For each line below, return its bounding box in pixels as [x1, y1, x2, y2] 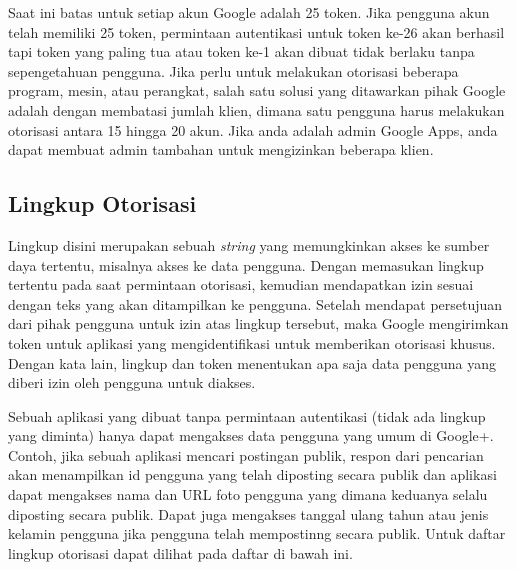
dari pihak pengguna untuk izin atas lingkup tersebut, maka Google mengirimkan [8, 313, 509, 334]
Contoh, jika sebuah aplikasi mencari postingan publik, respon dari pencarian [8, 444, 484, 465]
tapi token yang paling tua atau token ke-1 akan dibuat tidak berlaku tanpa [8, 41, 475, 62]
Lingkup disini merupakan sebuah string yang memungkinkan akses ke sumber [8, 234, 490, 255]
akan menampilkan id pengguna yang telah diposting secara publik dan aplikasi [8, 464, 497, 485]
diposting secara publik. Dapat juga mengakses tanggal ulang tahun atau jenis [8, 503, 489, 524]
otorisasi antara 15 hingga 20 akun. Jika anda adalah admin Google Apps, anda [8, 119, 498, 140]
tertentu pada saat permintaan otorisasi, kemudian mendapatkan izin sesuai [8, 274, 474, 295]
